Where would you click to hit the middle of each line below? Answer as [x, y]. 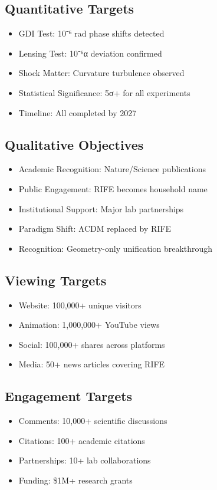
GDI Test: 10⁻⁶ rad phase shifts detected [91, 33]
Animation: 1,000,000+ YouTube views [89, 325]
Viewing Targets [56, 280]
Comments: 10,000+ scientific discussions [93, 421]
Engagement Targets [69, 396]
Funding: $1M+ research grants [75, 480]
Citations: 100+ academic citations [82, 440]
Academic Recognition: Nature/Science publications [112, 169]
